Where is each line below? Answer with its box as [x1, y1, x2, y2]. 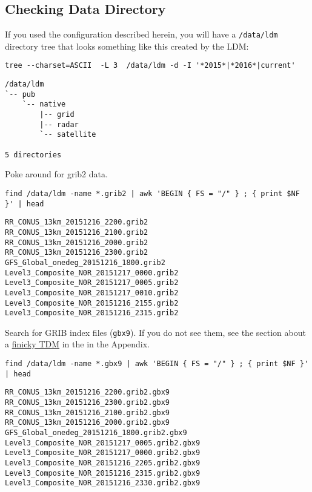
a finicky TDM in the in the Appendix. [5, 338, 150, 350]
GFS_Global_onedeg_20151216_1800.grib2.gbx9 [5, 428, 187, 438]
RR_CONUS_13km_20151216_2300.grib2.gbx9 [5, 398, 170, 407]
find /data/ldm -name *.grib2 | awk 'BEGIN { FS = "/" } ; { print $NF [5, 189, 300, 198]
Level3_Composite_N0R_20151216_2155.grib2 [5, 298, 179, 307]
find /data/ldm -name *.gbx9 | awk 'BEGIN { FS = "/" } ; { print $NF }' [5, 359, 309, 369]
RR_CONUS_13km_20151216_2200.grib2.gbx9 [5, 388, 170, 397]
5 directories [5, 150, 62, 159]
